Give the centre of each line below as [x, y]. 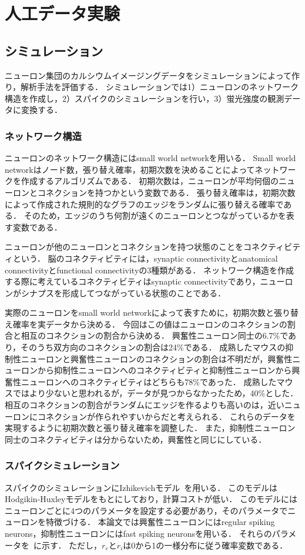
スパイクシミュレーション [62, 465]
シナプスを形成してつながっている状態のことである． [123, 292]
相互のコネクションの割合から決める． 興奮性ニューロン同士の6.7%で [155, 335]
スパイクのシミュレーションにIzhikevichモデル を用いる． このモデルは [141, 487]
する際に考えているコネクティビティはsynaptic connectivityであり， [133, 281]
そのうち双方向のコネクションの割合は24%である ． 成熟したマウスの [153, 347]
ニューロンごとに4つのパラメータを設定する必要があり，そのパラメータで [146, 510]
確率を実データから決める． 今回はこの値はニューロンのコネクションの [150, 324]
